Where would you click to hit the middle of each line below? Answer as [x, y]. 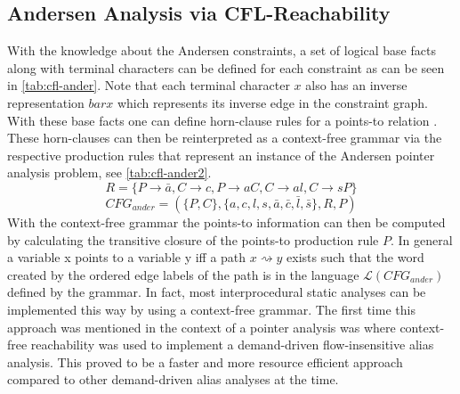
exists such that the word [355, 257]
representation [46, 102]
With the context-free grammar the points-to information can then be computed [226, 222]
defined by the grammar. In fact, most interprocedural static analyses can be [217, 292]
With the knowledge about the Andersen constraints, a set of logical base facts [222, 50]
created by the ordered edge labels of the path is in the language [183, 274]
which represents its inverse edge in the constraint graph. [272, 102]
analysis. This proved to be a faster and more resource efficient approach [205, 361]
